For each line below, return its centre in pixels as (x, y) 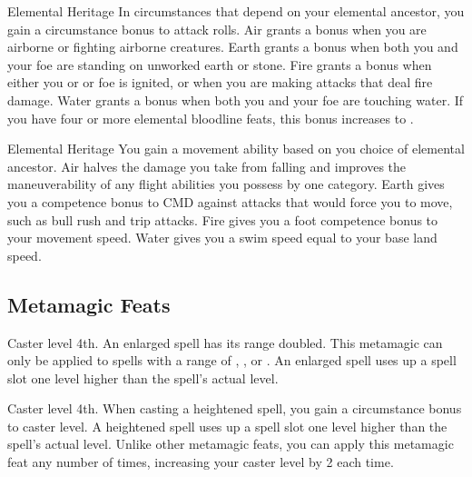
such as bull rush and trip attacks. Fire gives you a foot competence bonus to (223, 219)
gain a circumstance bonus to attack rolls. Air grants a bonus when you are (217, 29)
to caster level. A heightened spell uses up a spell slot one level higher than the (227, 426)
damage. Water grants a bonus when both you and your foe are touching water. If (236, 99)
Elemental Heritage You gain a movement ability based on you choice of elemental (236, 149)
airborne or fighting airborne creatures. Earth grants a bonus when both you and (233, 47)
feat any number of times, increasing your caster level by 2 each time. (201, 462)
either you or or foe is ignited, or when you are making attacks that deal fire (220, 82)
